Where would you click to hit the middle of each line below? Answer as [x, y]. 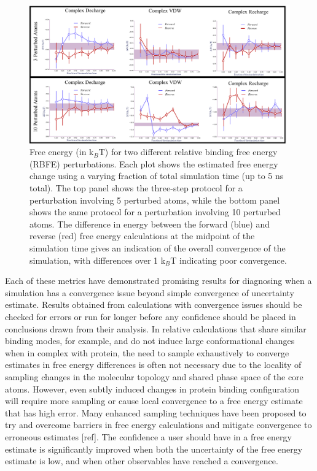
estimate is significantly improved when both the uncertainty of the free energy [154, 449]
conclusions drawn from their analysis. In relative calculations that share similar [156, 328]
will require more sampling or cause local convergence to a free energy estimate [154, 401]
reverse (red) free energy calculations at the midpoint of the [142, 236]
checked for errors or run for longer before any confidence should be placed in [151, 316]
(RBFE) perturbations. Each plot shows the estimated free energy [154, 163]
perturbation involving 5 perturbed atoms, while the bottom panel [155, 200]
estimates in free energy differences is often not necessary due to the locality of [153, 365]
